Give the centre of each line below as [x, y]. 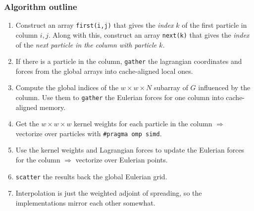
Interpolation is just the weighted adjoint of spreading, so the [109, 193]
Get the [27, 124]
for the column [38, 160]
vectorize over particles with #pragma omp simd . [89, 133]
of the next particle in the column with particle [86, 44]
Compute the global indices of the [67, 87]
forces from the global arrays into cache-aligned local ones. [104, 71]
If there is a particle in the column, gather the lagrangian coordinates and [129, 61]
